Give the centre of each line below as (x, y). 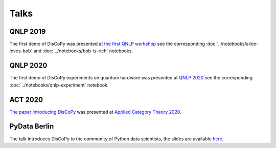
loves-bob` (21, 51)
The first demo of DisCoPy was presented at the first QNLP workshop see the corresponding (107, 44)
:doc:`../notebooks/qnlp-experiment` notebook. (59, 85)
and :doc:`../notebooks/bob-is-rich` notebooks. (83, 51)
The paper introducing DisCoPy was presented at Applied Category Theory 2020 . (95, 112)
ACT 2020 (26, 100)
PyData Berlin (32, 126)
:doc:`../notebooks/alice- (232, 44)
